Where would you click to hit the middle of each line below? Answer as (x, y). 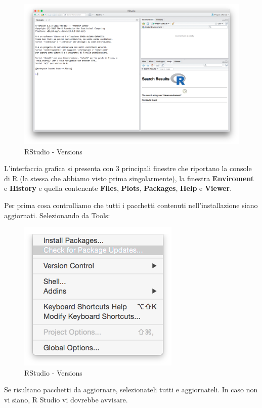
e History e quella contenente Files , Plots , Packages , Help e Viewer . (118, 188)
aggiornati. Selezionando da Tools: (57, 215)
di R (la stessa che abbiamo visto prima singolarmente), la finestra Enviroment (129, 178)
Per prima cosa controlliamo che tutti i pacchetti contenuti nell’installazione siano (131, 205)
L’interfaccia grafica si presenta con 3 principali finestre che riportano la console (128, 168)
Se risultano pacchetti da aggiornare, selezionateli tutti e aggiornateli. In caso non (131, 390)
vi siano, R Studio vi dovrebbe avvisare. (66, 399)
